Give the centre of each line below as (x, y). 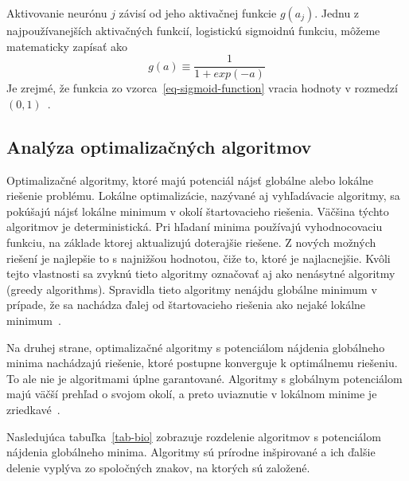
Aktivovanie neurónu (57, 13)
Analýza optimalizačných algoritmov (159, 146)
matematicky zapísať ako (67, 46)
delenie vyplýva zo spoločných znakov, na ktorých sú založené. (158, 467)
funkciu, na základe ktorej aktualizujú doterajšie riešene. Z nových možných (191, 242)
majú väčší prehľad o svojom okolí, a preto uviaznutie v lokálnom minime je (192, 394)
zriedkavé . (33, 409)
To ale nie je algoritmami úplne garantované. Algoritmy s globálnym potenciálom (204, 378)
